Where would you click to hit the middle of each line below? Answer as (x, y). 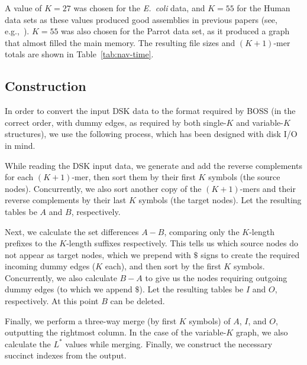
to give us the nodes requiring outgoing (216, 277)
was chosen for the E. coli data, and (139, 8)
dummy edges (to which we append (69, 289)
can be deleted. (138, 301)
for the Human (264, 8)
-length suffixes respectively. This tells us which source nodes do (182, 243)
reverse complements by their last (66, 200)
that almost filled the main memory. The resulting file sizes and (120, 42)
